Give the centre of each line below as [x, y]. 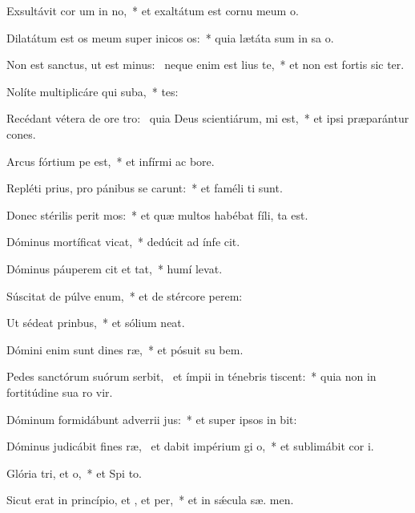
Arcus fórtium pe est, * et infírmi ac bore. [111, 161]
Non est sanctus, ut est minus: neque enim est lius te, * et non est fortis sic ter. [205, 65]
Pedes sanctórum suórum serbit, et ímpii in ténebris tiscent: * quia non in [191, 376]
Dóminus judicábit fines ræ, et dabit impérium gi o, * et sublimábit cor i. [190, 446]
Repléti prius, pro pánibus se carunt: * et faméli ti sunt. [145, 188]
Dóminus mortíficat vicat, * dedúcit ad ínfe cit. [123, 242]
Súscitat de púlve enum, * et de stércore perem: [125, 295]
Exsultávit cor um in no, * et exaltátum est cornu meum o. [153, 10]
